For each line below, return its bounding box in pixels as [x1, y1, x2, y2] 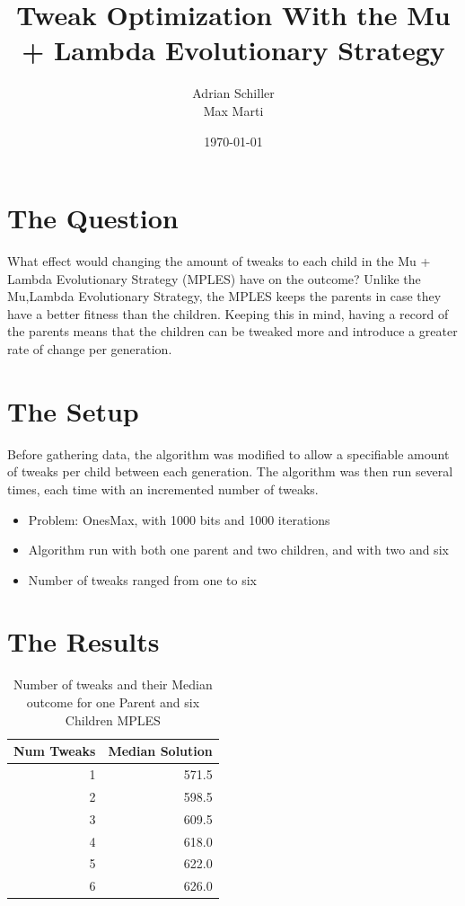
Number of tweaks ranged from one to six [28, 570, 257, 589]
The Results [7, 623, 160, 660]
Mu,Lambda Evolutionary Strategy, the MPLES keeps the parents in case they [7, 287, 442, 306]
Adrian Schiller [192, 84, 275, 102]
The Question [7, 200, 179, 236]
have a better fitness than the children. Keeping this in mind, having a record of [7, 304, 449, 323]
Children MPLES [65, 710, 161, 729]
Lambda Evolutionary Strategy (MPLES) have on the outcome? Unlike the [7, 269, 421, 288]
